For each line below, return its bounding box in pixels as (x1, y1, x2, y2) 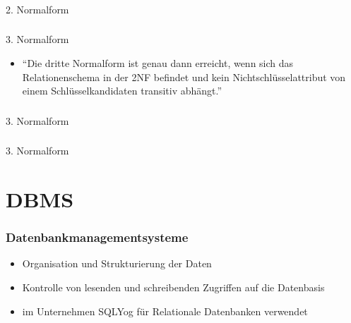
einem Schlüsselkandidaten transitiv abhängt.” (22, 83, 222, 98)
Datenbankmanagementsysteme (6, 228, 189, 246)
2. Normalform (6, 1, 69, 16)
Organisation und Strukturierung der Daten (22, 256, 212, 271)
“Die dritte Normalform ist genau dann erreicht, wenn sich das (22, 56, 294, 71)
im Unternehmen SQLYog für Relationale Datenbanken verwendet (22, 303, 308, 318)
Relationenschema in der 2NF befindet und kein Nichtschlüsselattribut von (22, 69, 346, 84)
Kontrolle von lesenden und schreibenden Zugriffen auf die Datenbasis (22, 280, 325, 295)
